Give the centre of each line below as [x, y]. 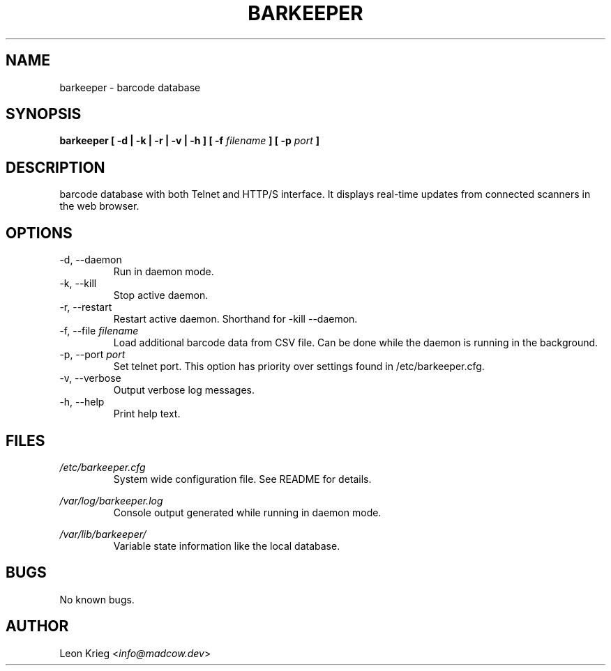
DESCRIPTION [55, 167]
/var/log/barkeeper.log [111, 500]
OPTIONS [39, 233]
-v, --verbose [90, 378]
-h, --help [82, 402]
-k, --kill [78, 284]
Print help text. [147, 414]
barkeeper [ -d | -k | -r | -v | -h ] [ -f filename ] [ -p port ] [190, 141]
